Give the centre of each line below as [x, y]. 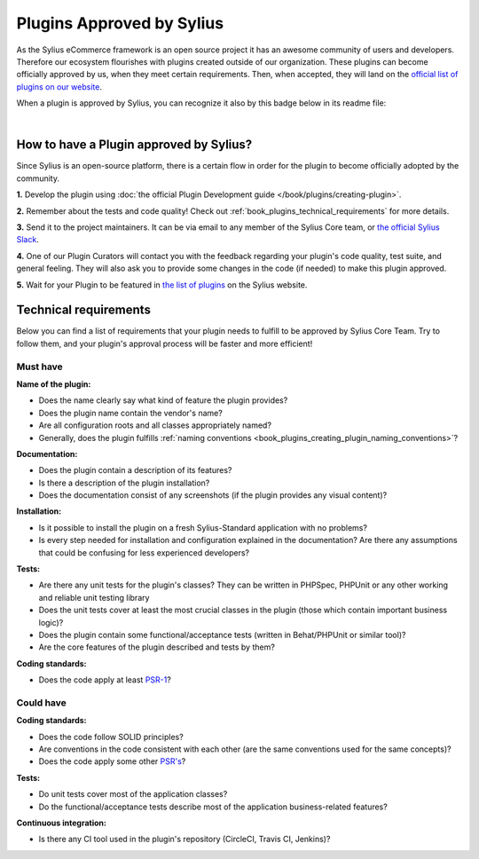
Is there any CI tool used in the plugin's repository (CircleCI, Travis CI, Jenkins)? [185, 839]
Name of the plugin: [54, 384]
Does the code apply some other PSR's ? [112, 761]
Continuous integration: [61, 823]
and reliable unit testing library [94, 597]
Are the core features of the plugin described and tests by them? [157, 647]
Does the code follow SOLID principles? [111, 737]
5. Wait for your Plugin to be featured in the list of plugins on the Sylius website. [162, 285]
